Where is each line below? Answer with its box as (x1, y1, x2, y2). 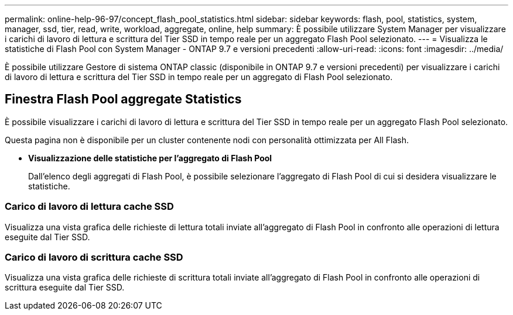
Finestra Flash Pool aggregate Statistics (5, 92, 242, 107)
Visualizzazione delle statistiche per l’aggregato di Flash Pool (28, 153, 272, 163)
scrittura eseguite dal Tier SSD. (5, 282, 125, 293)
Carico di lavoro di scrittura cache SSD (5, 251, 183, 263)
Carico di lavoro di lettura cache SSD (5, 200, 174, 213)
